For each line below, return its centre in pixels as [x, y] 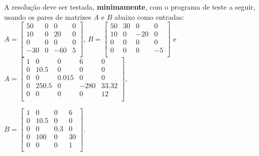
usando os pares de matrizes [48, 16]
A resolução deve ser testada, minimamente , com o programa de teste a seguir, [130, 7]
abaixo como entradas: [149, 16]
